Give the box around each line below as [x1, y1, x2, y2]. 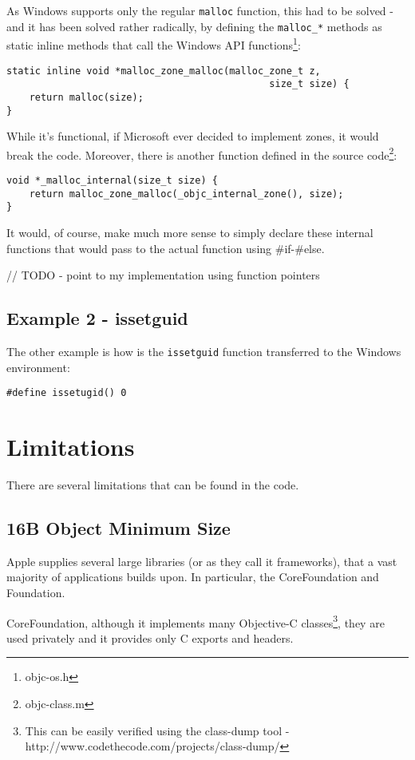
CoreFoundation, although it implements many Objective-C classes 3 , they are [6, 612, 385, 631]
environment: [6, 358, 70, 375]
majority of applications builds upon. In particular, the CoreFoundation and [6, 568, 379, 585]
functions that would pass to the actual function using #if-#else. [6, 239, 325, 256]
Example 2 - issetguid [6, 306, 188, 331]
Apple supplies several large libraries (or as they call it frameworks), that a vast [6, 552, 397, 569]
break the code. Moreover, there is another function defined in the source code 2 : [6, 144, 397, 163]
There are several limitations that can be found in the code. [6, 477, 299, 493]
